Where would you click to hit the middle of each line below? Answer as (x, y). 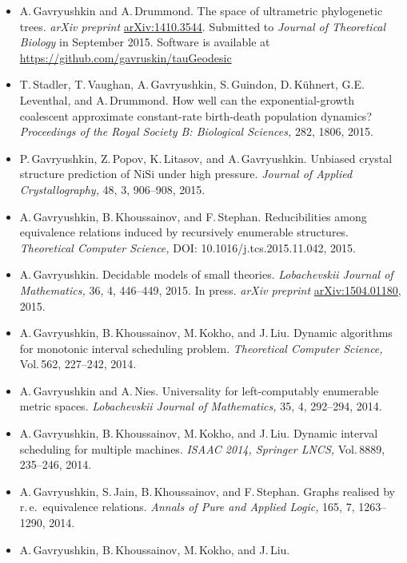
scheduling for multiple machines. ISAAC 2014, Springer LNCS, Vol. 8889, (202, 448)
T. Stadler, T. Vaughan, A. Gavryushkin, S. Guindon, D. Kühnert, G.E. (192, 84)
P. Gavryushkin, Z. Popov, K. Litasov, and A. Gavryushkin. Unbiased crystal (206, 158)
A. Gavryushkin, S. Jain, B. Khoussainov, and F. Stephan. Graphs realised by (207, 491)
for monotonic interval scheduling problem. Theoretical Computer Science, (201, 348)
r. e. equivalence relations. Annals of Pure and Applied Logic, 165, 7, (187, 507)
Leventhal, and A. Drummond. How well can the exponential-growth (187, 99)
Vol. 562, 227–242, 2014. (78, 364)
